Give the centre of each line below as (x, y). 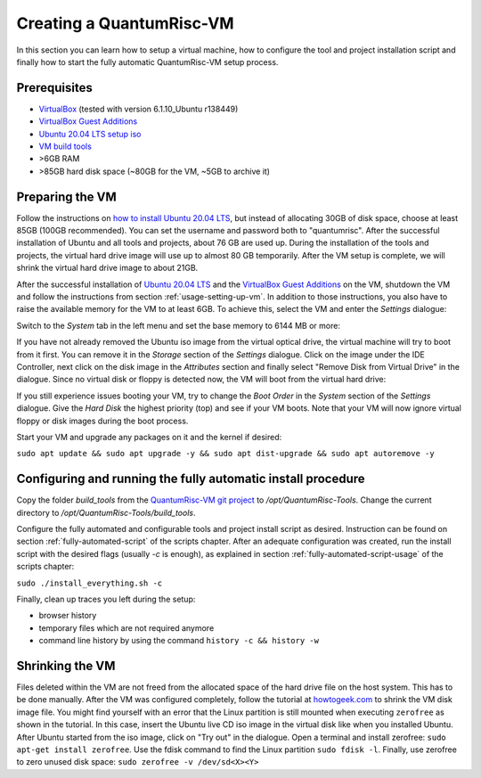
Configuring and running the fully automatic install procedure (191, 479)
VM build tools (65, 146)
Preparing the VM (66, 197)
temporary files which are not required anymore (126, 627)
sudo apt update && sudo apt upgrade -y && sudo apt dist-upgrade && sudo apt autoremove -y (226, 454)
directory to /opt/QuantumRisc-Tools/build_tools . (106, 512)
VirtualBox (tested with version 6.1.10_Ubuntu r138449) (139, 109)
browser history (68, 616)
